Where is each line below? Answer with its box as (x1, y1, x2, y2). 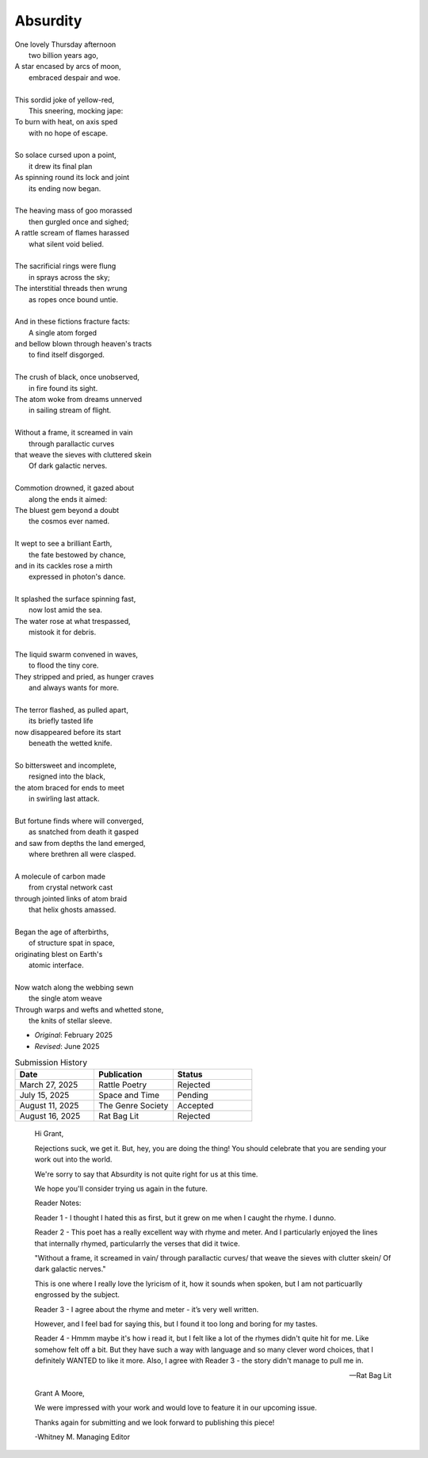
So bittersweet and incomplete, (14, 760, 117, 770)
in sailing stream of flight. (29, 405, 112, 415)
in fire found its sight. (29, 383, 98, 392)
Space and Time (98, 1090, 160, 1101)
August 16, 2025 (19, 1111, 81, 1122)
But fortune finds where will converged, (14, 816, 144, 825)
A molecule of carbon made (14, 871, 106, 881)
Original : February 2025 (34, 1031, 113, 1040)
